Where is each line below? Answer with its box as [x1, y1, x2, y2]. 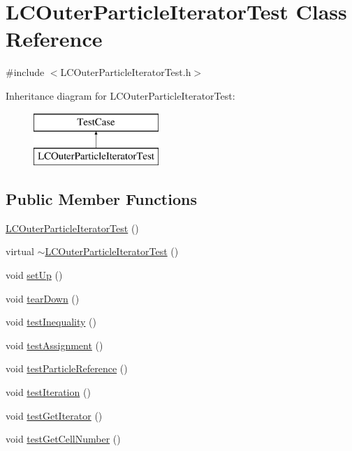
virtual [6, 244, 34, 259]
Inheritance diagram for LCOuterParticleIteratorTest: [6, 88, 235, 102]
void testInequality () [6, 314, 96, 329]
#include [6, 65, 45, 79]
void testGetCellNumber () [6, 431, 121, 446]
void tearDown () [6, 291, 80, 305]
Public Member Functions [6, 188, 197, 210]
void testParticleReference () [6, 361, 128, 376]
